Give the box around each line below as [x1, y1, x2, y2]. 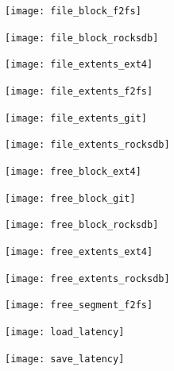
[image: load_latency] [5, 326, 125, 338]
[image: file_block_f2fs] [5, 6, 141, 17]
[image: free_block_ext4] [5, 165, 141, 177]
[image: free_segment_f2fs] [5, 300, 153, 311]
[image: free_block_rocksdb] [5, 219, 159, 231]
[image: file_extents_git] [5, 112, 147, 124]
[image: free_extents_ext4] [5, 245, 153, 257]
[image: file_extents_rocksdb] [5, 139, 170, 151]
